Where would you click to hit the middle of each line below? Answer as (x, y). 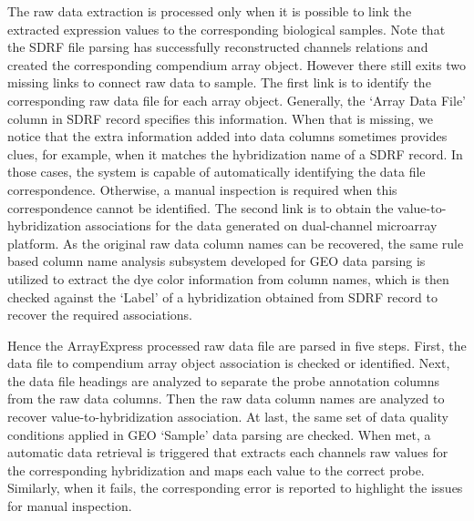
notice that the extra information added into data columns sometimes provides (227, 136)
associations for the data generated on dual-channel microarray (261, 225)
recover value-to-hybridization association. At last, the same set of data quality (228, 417)
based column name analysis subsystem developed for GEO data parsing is (216, 261)
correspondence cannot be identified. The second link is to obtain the (201, 207)
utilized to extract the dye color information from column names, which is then (228, 278)
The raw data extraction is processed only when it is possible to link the (210, 11)
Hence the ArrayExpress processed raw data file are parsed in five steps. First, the (237, 345)
